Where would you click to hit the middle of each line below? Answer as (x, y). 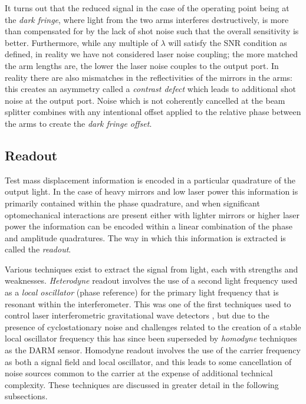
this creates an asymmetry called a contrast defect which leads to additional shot (150, 89)
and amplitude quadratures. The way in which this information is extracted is (145, 237)
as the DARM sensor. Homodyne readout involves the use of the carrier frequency (153, 350)
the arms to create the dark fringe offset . (78, 123)
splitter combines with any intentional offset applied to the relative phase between (153, 112)
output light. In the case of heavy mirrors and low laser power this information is (152, 191)
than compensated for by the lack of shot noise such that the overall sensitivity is (152, 31)
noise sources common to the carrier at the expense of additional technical (139, 373)
